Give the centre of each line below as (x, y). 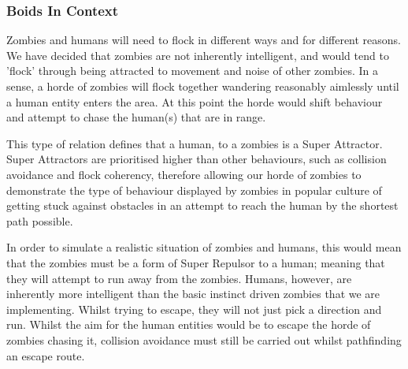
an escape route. (46, 355)
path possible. (40, 220)
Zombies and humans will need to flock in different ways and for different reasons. (204, 40)
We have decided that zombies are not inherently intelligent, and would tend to (198, 55)
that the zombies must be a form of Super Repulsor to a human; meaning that (196, 262)
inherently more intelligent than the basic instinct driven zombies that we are (193, 294)
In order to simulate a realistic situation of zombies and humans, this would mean (204, 247)
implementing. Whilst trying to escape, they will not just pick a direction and (194, 309)
